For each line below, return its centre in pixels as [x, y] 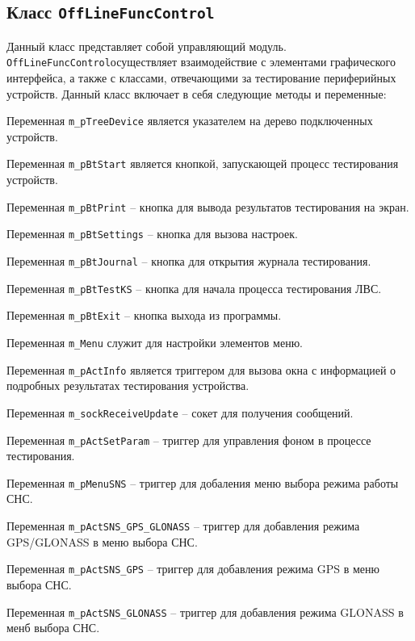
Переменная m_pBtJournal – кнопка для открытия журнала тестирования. [189, 261]
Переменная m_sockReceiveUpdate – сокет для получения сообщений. [180, 412]
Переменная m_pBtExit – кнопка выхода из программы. [144, 315]
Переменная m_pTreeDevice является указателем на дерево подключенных [190, 121]
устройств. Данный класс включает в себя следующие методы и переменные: [197, 93]
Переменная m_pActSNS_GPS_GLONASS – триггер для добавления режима [183, 526]
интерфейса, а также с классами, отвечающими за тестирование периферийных [201, 78]
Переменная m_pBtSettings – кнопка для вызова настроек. [152, 234]
